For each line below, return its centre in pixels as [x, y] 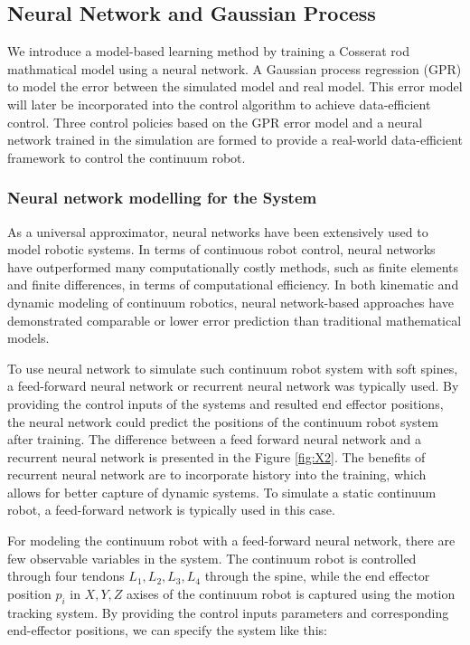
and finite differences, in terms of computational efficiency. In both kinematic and [233, 285]
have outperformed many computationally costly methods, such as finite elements [233, 266]
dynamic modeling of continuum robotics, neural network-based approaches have [230, 302]
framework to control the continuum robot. [127, 157]
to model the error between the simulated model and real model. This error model [235, 86]
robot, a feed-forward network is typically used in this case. [171, 510]
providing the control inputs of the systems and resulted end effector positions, [226, 403]
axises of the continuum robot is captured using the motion [291, 593]
